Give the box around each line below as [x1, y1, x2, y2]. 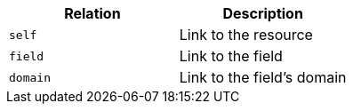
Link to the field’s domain [179, 68, 347, 86]
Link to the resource [179, 26, 313, 44]
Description [222, 4, 303, 22]
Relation [64, 4, 121, 22]
